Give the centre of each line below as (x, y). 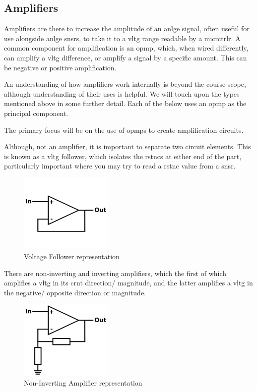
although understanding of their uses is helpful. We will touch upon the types (122, 93)
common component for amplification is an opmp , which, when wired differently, (126, 48)
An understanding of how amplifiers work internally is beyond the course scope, (125, 84)
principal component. (36, 113)
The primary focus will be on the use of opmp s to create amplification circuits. (124, 130)
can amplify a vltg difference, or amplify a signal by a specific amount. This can (126, 57)
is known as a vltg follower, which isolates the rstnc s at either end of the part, (123, 156)
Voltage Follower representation (72, 256)
